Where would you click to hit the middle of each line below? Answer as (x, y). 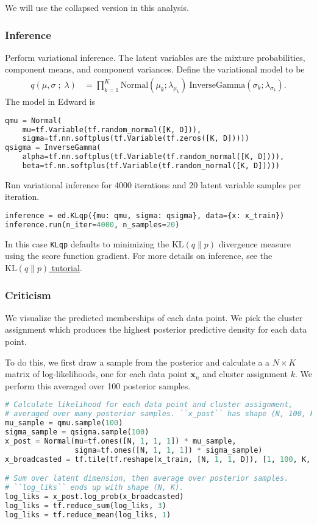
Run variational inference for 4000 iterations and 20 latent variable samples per (153, 184)
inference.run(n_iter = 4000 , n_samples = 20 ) (92, 225)
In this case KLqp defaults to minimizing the (87, 243)
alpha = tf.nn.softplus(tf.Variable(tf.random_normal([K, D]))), (153, 157)
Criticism (28, 295)
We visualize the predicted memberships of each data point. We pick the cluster (154, 317)
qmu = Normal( (34, 120)
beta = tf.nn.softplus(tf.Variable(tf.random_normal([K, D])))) (151, 166)
